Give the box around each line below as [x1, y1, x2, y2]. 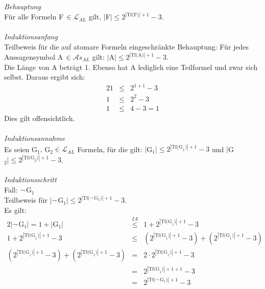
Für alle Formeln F [4, 11, 64, 22]
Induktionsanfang [4, 31, 58, 42]
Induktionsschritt [4, 174, 57, 185]
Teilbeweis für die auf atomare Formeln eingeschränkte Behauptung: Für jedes [4, 41, 249, 52]
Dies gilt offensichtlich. [4, 112, 75, 123]
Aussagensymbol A [4, 52, 63, 62]
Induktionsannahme [4, 133, 65, 143]
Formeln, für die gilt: [77, 143, 142, 154]
